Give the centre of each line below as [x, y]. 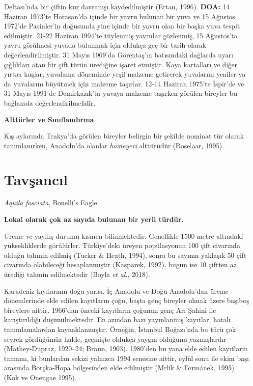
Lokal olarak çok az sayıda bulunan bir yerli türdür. [94, 219]
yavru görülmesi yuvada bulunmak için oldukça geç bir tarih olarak [105, 45]
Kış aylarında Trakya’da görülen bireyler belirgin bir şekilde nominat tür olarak [124, 136]
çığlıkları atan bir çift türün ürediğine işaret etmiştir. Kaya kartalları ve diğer [121, 64]
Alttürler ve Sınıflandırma [49, 119]
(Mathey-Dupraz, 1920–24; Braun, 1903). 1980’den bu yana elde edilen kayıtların [126, 348]
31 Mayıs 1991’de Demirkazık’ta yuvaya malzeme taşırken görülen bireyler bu [121, 93]
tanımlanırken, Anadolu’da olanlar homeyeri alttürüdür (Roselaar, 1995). [114, 145]
